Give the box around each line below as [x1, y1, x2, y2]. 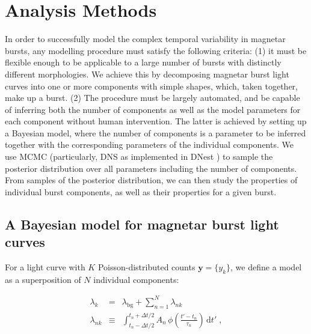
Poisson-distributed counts [97, 261, 196, 273]
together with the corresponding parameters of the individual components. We [5, 138, 294, 151]
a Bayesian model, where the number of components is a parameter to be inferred [5, 126, 306, 139]
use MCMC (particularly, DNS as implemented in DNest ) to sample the [5, 150, 273, 163]
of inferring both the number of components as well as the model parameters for [5, 103, 301, 115]
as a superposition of [5, 273, 81, 285]
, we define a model [230, 261, 302, 273]
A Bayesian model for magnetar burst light [5, 214, 279, 233]
